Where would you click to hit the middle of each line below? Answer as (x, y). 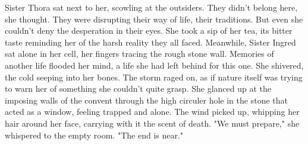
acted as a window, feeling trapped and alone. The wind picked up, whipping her (152, 112)
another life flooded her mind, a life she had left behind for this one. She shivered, (154, 65)
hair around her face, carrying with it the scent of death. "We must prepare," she (152, 123)
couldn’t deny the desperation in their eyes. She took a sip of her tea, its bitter (149, 30)
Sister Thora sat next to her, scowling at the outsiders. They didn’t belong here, (151, 7)
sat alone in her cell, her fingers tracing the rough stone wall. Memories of (139, 54)
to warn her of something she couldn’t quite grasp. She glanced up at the (138, 88)
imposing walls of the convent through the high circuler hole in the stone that (146, 100)
